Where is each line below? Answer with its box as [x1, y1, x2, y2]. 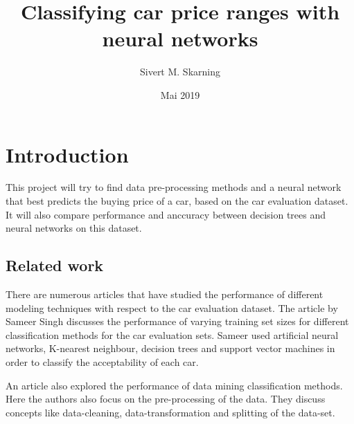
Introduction [6, 140, 129, 168]
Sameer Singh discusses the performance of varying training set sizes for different [6, 314, 349, 329]
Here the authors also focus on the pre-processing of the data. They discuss [6, 391, 326, 406]
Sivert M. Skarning [139, 64, 220, 79]
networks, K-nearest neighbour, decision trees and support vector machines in [6, 341, 335, 356]
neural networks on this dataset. [6, 221, 142, 235]
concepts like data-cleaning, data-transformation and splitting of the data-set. [6, 405, 335, 419]
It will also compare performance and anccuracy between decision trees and [6, 207, 326, 221]
